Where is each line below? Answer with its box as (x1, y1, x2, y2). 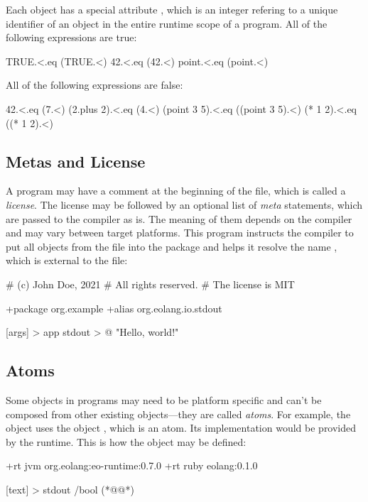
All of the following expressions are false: (6, 77, 183, 92)
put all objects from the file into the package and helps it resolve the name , (6, 239, 337, 253)
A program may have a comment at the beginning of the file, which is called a (6, 183, 346, 198)
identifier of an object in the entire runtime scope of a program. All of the (6, 16, 328, 31)
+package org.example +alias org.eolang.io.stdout (6, 300, 222, 315)
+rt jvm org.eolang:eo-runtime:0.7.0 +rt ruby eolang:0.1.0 (6, 458, 258, 473)
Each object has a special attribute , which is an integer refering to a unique (6, 2, 338, 16)
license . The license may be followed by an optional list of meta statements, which (6, 197, 363, 212)
